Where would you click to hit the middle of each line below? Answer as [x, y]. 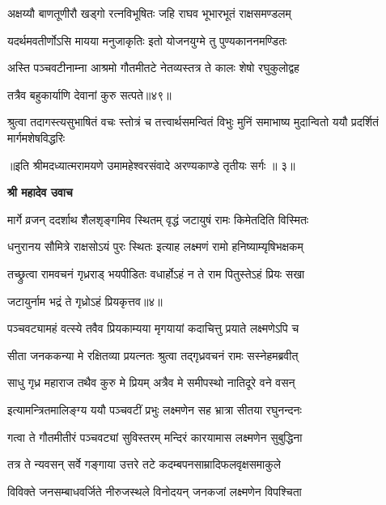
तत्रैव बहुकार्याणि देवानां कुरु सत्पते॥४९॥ [89, 94]
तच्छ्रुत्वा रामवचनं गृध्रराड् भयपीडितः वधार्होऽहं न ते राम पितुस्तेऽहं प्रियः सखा [156, 273]
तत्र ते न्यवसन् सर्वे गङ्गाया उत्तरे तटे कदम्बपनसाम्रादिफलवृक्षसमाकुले [144, 464]
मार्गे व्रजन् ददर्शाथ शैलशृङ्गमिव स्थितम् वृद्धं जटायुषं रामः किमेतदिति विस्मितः [158, 219]
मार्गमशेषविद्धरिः [36, 137]
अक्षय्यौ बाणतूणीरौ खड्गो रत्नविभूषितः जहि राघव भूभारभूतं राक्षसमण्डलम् [149, 13]
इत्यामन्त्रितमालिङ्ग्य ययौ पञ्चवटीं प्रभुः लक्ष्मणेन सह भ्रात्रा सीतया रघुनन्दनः [155, 409]
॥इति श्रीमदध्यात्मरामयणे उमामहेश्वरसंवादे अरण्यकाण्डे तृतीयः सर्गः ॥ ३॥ [151, 165]
